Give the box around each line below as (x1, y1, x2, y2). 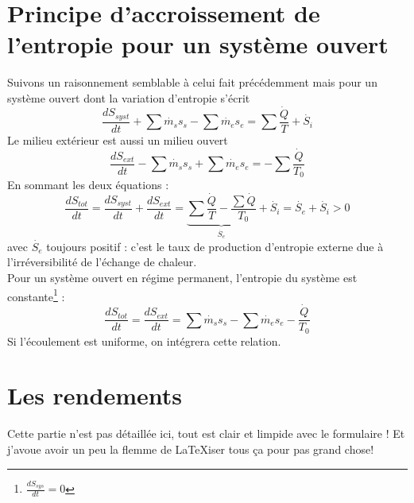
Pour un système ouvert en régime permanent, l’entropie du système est (7, 269, 358, 286)
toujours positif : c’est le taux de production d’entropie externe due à (46, 238, 384, 254)
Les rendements (7, 379, 182, 412)
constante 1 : (7, 285, 65, 304)
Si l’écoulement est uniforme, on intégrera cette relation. (7, 332, 281, 349)
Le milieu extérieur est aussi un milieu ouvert (7, 131, 228, 148)
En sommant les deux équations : (7, 176, 169, 193)
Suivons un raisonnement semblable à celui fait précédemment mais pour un (7, 74, 377, 91)
